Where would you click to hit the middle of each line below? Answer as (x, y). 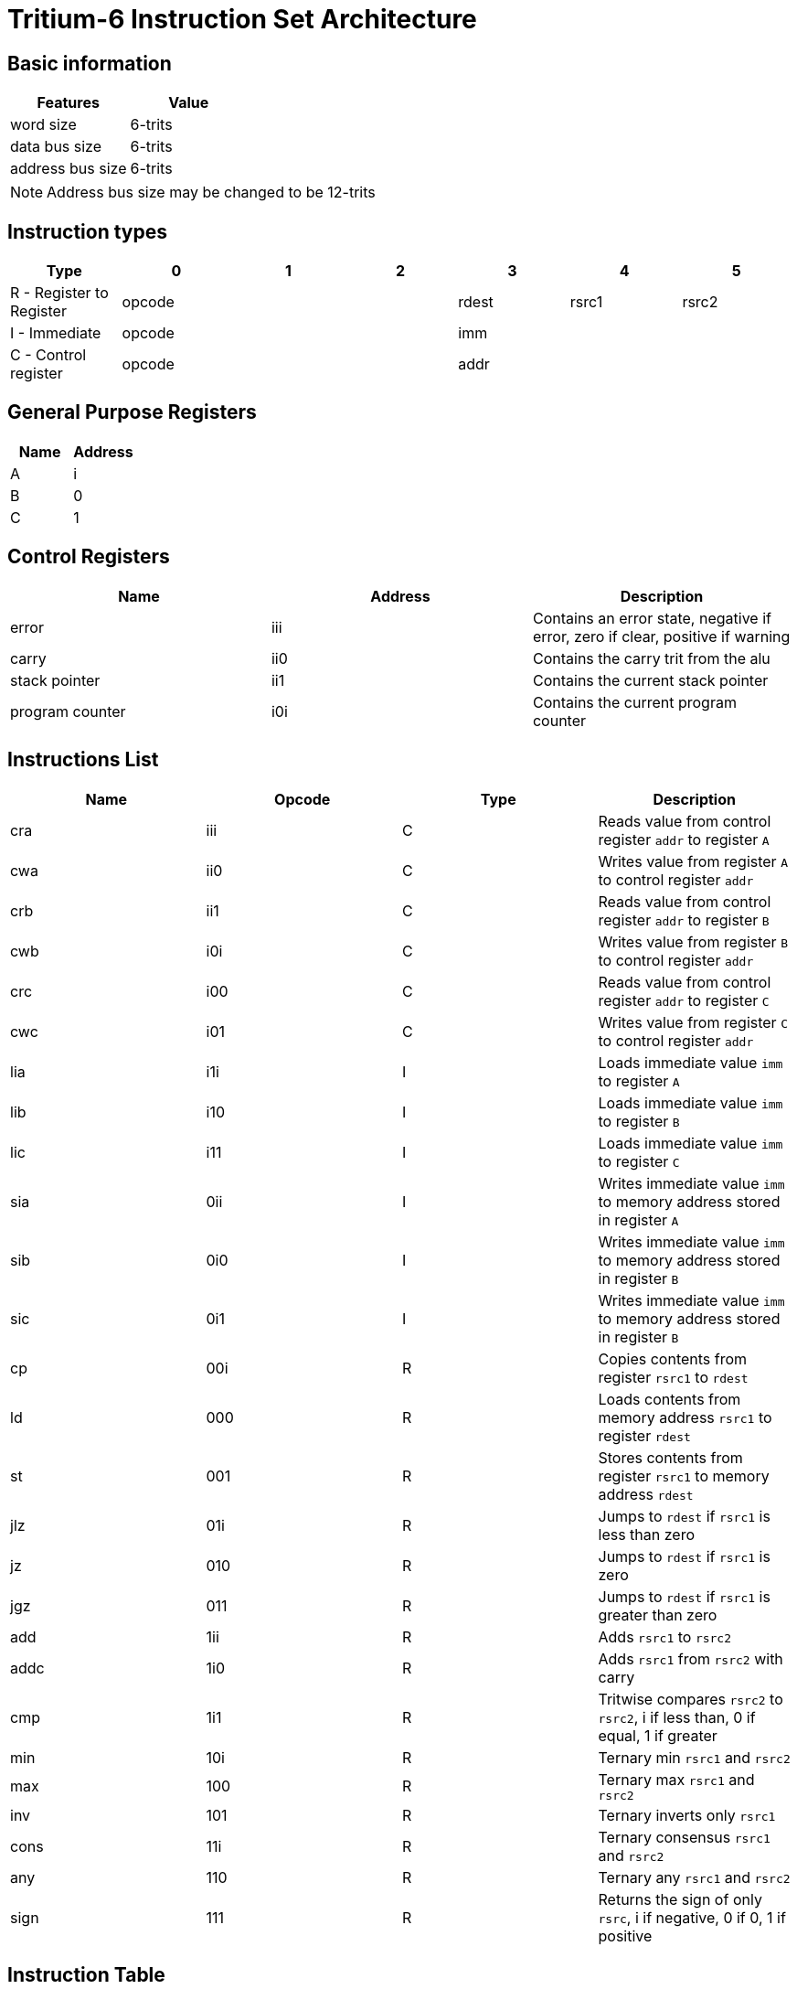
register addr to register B (684, 920)
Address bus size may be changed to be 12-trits (211, 192)
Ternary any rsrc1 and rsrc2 (694, 1877)
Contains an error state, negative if (652, 618)
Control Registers (89, 557)
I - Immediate (56, 333)
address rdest (646, 1494)
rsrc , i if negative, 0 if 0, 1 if (692, 1917)
